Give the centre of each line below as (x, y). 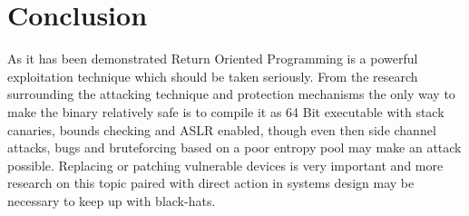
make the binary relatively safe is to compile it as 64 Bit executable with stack (226, 111)
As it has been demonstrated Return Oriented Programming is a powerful (213, 59)
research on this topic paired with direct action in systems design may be (211, 183)
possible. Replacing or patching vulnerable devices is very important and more (225, 165)
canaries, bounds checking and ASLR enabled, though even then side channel (222, 129)
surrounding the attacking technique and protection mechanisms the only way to (231, 94)
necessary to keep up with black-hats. (112, 200)
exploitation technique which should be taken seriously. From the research (213, 76)
